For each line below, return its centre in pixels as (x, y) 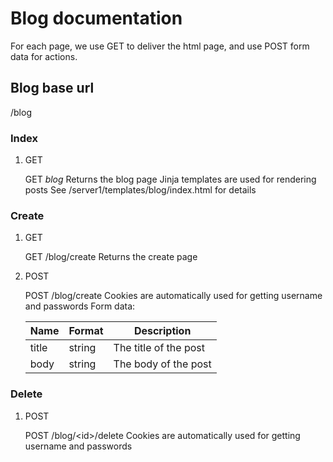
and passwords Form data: (80, 306)
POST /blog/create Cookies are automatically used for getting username (173, 296)
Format (86, 331)
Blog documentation (96, 18)
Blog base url (52, 88)
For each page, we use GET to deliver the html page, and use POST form (160, 46)
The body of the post (162, 364)
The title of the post (159, 348)
